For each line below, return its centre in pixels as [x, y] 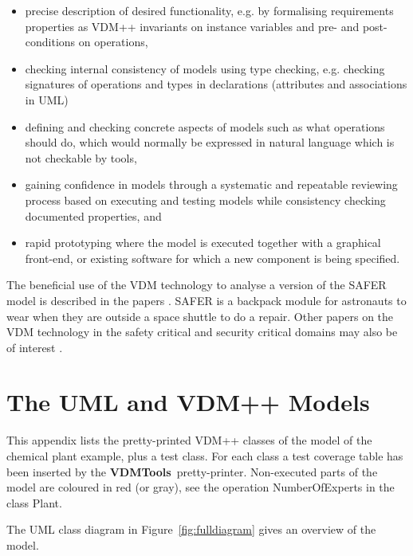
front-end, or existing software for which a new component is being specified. [212, 258]
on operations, [113, 42]
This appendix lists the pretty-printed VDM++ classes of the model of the [189, 440]
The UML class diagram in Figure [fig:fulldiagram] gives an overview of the [191, 529]
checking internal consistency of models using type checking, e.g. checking [205, 68]
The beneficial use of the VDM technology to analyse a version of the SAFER [197, 285]
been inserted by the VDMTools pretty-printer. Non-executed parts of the [192, 471]
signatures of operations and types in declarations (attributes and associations [216, 84]
